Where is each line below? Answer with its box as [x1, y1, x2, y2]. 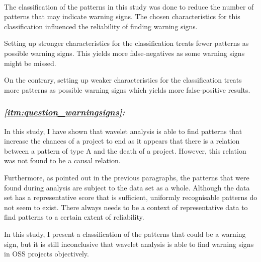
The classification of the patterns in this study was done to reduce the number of [4, 1, 254, 12]
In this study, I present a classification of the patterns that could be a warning [4, 228, 246, 239]
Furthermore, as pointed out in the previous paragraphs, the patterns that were [4, 172, 249, 182]
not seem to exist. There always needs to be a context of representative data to [4, 202, 248, 212]
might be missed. [4, 57, 56, 68]
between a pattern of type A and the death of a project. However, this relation [4, 145, 246, 156]
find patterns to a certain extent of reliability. [4, 212, 144, 222]
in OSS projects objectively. [4, 248, 89, 259]
